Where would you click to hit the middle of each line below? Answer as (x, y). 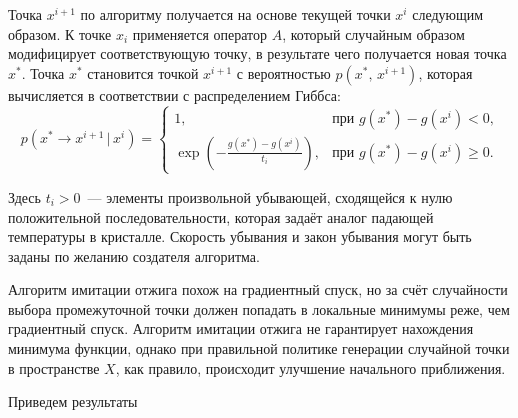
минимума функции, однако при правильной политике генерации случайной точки (259, 348)
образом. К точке (60, 33)
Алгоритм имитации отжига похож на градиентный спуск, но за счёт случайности (258, 289)
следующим (448, 14)
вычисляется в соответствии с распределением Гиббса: (174, 94)
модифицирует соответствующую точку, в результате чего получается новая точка (257, 53)
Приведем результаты (73, 401)
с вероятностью (283, 72)
